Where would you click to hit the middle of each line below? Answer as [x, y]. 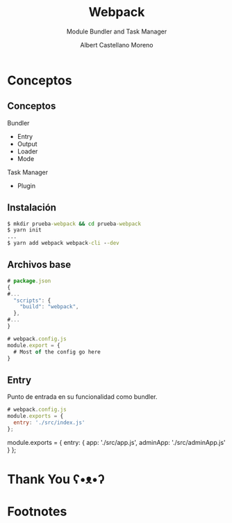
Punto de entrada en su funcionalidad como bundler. [82, 397]
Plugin [26, 185]
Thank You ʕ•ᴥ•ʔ [56, 479]
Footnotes [37, 511]
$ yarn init [24, 230]
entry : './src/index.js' [49, 423]
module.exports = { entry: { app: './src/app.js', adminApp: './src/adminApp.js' [116, 442]
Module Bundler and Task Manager [117, 31]
